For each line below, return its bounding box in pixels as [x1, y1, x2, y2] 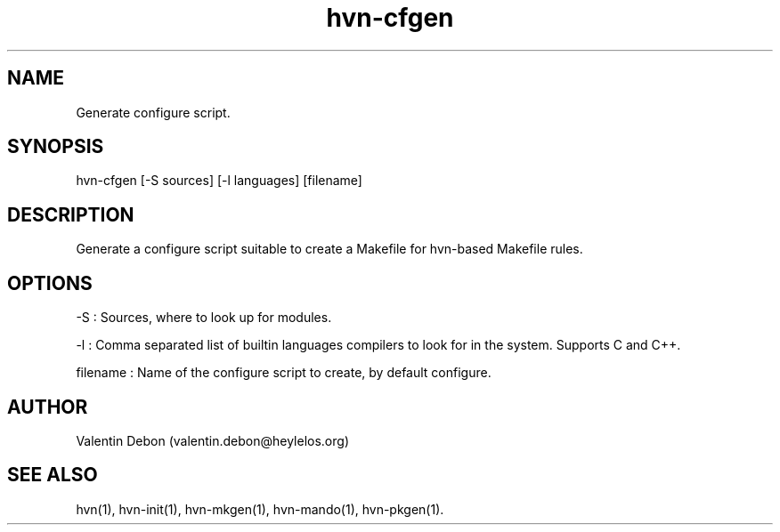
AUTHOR [7, 395, 88, 418]
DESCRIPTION [7, 203, 134, 226]
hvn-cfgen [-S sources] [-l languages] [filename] [76, 173, 362, 189]
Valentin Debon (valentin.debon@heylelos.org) [76, 432, 349, 448]
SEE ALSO [7, 463, 98, 487]
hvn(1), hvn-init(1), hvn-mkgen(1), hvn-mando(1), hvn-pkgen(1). [76, 501, 444, 517]
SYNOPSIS [7, 135, 104, 158]
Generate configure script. [76, 104, 231, 120]
